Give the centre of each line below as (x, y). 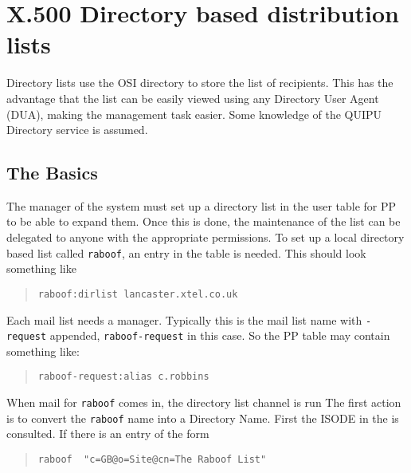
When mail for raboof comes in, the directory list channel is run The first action (204, 402)
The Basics (52, 173)
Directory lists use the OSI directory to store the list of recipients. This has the (200, 83)
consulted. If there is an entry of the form (108, 434)
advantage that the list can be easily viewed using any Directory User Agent (193, 98)
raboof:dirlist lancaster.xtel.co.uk (138, 294)
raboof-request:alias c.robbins (123, 377)
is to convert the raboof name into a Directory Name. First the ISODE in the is (203, 418)
